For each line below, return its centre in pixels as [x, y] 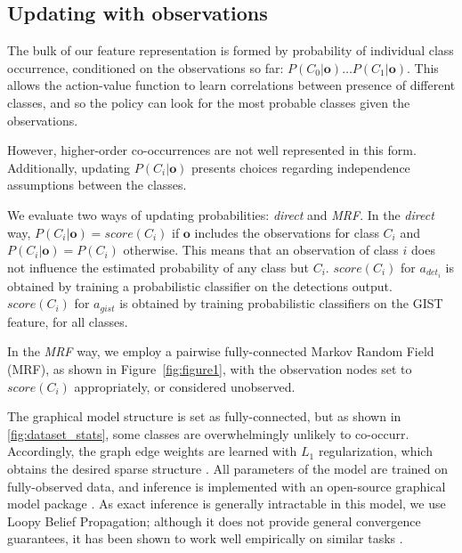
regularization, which [375, 451]
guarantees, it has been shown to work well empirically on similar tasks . [205, 538]
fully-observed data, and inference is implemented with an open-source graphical [227, 486]
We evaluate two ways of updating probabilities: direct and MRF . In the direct [221, 214]
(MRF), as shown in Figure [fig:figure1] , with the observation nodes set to [210, 369]
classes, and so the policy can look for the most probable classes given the [209, 102]
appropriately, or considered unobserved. [185, 386]
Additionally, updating [69, 167]
